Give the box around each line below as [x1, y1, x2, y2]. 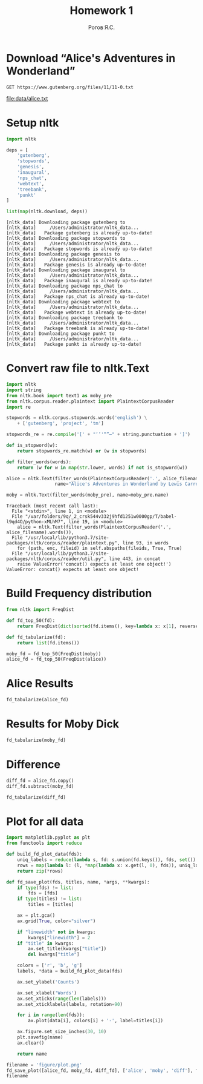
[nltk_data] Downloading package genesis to [6, 251, 120, 257]
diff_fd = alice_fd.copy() [6, 778, 74, 784]
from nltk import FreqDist [6, 607, 74, 613]
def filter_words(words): [6, 458, 71, 465]
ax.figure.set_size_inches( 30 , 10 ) [17, 1029, 107, 1035]
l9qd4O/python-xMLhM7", [6, 519, 66, 525]
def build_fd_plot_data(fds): [6, 851, 83, 858]
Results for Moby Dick [6, 717, 120, 731]
